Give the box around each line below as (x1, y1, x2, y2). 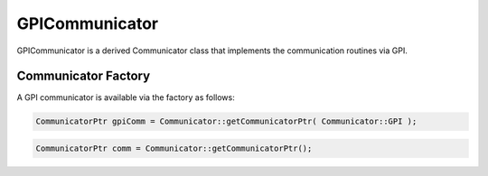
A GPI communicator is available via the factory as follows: (16, 92, 235, 103)
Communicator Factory (16, 69, 151, 84)
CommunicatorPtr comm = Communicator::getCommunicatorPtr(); (35, 144, 313, 153)
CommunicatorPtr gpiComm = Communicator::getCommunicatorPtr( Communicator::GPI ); (35, 116, 418, 126)
